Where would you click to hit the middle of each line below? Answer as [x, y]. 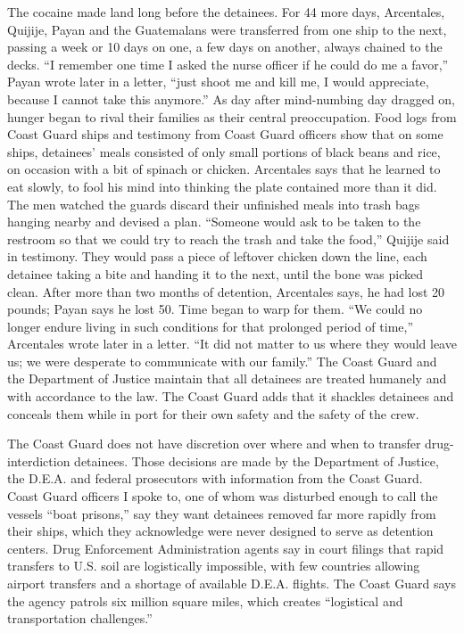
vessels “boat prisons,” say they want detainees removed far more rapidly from [222, 513]
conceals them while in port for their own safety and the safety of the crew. [213, 413]
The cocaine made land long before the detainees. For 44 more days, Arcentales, [226, 12]
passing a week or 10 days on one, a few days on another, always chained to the [225, 47]
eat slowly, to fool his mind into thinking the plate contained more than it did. [222, 186]
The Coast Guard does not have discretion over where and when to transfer [214, 444]
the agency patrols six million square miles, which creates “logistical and [205, 600]
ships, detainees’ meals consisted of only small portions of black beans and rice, [224, 151]
